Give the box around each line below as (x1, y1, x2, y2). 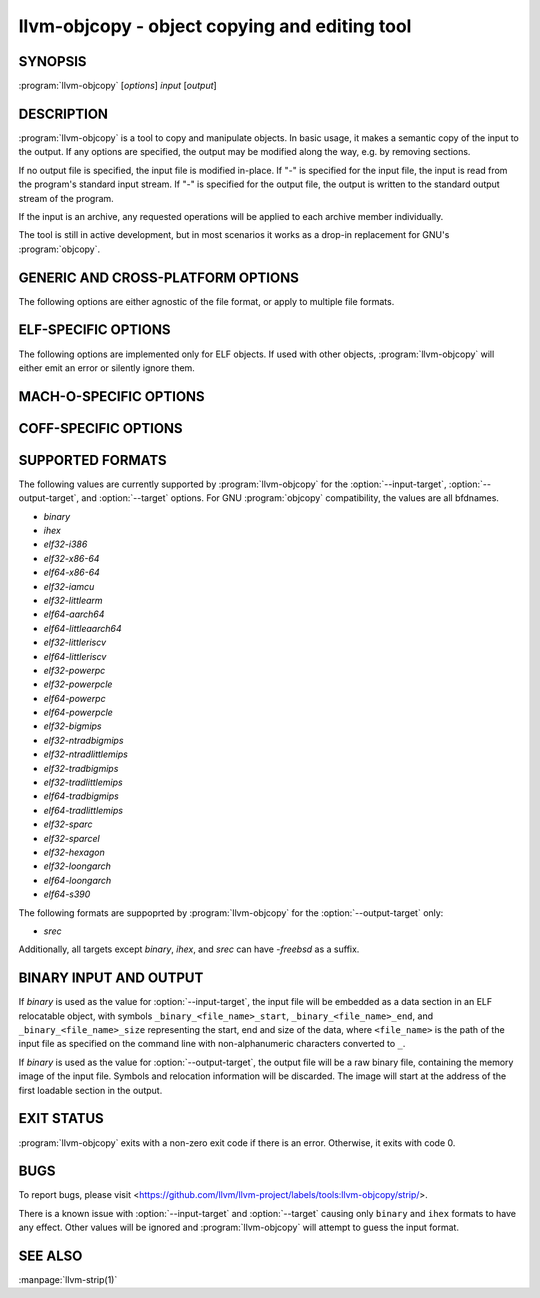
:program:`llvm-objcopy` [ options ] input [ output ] (18, 80, 217, 92)
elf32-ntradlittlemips (43, 748, 129, 760)
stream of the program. (18, 192, 114, 204)
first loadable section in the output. (18, 1084, 163, 1096)
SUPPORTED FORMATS (18, 451, 167, 469)
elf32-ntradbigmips (43, 734, 124, 746)
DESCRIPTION (18, 105, 109, 122)
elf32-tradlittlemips (43, 776, 124, 789)
